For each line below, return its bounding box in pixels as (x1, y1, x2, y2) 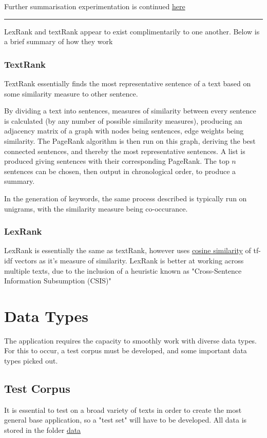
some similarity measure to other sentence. (4, 88, 138, 99)
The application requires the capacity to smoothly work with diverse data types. (4, 335, 257, 346)
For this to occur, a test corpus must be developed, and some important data (4, 345, 247, 356)
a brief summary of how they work (4, 36, 113, 47)
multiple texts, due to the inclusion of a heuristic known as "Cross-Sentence (4, 265, 242, 276)
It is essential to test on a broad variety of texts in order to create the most (4, 404, 242, 415)
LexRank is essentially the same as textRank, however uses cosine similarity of (4, 245, 251, 256)
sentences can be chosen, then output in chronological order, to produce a (4, 165, 236, 176)
